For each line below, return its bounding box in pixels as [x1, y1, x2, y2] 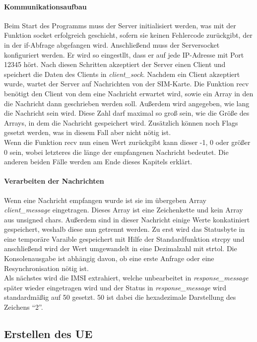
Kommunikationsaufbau [4, 1, 87, 11]
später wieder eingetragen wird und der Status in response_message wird [4, 282, 226, 292]
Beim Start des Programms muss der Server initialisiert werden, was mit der [4, 20, 236, 30]
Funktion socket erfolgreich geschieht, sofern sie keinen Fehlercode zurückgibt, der [4, 30, 253, 40]
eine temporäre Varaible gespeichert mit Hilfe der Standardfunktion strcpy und [4, 233, 245, 244]
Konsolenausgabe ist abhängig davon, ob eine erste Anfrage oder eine [4, 253, 214, 264]
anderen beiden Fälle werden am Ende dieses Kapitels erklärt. [4, 156, 193, 167]
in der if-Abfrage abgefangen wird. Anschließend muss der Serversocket [4, 39, 220, 50]
